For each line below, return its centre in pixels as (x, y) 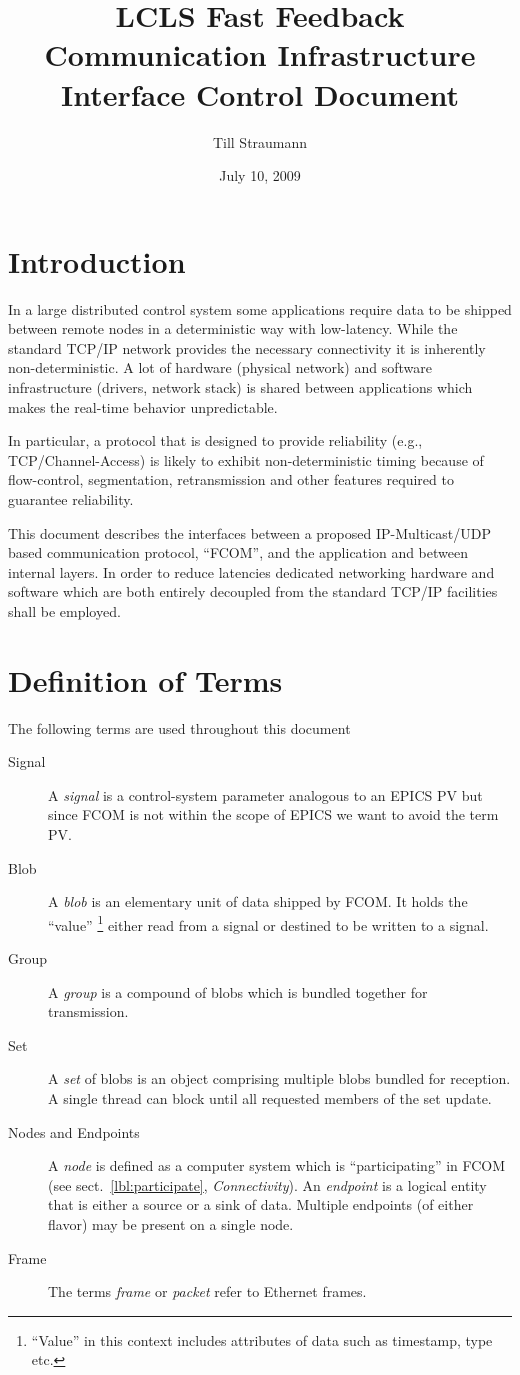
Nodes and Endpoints (74, 1131)
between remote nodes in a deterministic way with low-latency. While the (233, 328)
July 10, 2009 (260, 175)
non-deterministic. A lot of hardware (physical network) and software (220, 367)
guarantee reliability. (71, 498)
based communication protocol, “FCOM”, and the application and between (238, 552)
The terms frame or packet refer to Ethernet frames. (207, 1291)
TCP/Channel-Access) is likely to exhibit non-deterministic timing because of (246, 459)
